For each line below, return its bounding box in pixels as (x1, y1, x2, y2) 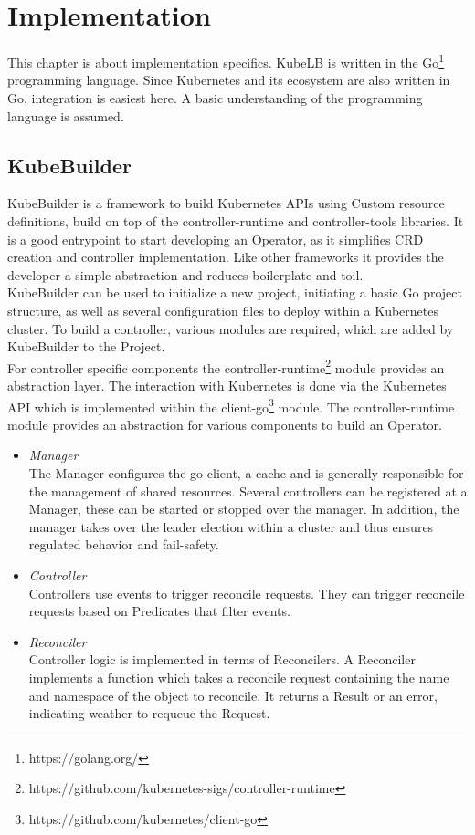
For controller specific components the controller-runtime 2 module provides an (7, 355, 445, 377)
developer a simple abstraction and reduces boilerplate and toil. (7, 265, 364, 284)
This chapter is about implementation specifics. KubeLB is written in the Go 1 (7, 50, 445, 71)
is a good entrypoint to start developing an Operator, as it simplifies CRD (7, 229, 424, 248)
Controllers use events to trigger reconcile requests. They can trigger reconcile (28, 583, 465, 602)
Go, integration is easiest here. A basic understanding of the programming (7, 88, 423, 107)
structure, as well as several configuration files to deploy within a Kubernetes (7, 300, 438, 319)
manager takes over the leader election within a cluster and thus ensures (28, 517, 434, 536)
